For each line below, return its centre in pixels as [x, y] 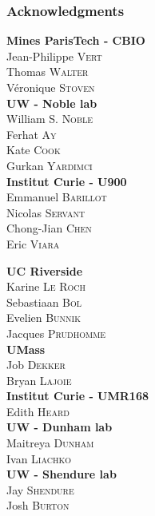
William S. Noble [50, 119]
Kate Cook [34, 150]
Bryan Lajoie [39, 380]
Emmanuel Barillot [57, 197]
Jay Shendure [40, 489]
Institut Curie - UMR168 [78, 396]
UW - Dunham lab [60, 427]
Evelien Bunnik [44, 318]
